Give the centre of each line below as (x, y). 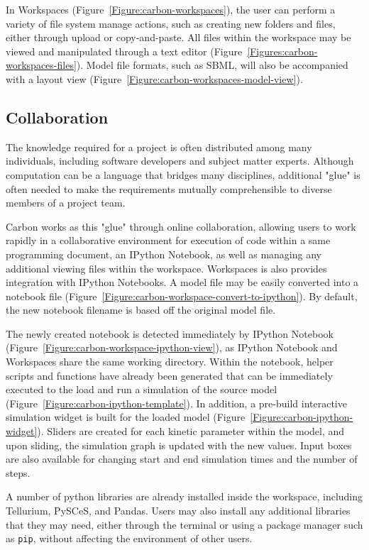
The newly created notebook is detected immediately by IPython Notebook (170, 333)
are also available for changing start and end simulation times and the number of (182, 459)
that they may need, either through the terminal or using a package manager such (184, 524)
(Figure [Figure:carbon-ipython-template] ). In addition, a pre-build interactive (176, 403)
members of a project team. (66, 203)
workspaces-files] (41, 65)
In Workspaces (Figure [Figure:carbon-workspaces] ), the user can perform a (171, 9)
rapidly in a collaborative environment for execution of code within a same (168, 240)
